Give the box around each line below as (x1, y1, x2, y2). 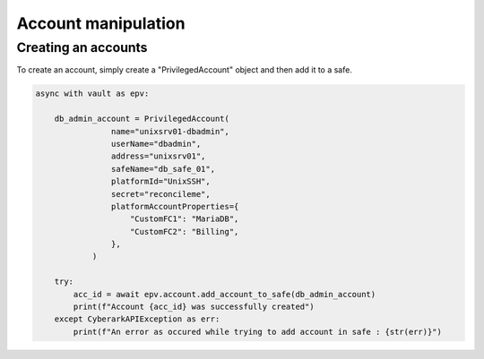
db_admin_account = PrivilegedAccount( (54, 114, 230, 124)
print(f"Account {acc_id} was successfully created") (73, 302, 315, 312)
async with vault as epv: (35, 89, 150, 98)
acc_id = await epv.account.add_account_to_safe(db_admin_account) (73, 289, 376, 299)
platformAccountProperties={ (110, 201, 239, 211)
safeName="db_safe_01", (110, 164, 215, 174)
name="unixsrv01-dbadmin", (110, 126, 230, 136)
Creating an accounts (16, 39, 148, 56)
